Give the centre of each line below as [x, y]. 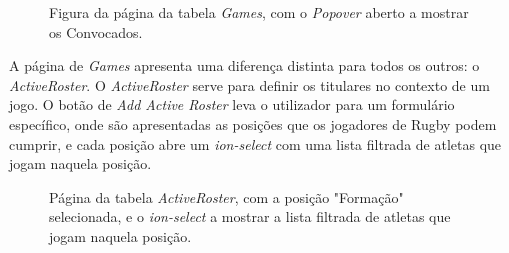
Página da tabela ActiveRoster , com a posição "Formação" [226, 196]
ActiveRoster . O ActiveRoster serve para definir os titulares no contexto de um [249, 84]
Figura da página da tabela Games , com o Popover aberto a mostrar [259, 12]
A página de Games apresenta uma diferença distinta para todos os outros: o [244, 65]
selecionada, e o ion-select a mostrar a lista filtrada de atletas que [250, 216]
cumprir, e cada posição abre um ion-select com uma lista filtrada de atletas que [255, 143]
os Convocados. [96, 31]
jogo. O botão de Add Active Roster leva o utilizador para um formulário [232, 104]
